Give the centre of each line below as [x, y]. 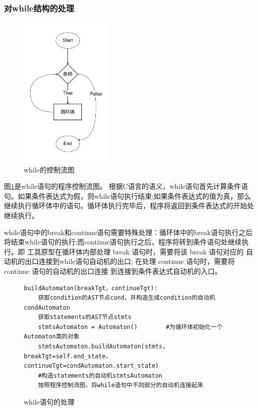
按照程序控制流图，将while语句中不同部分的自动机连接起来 [121, 385]
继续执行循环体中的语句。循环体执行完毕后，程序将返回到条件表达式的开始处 [129, 205]
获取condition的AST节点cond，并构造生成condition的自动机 [127, 298]
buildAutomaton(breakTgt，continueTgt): [91, 288]
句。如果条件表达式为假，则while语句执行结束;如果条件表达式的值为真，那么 [128, 196]
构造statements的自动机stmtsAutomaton [102, 375]
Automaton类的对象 [52, 337]
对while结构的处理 [39, 8]
